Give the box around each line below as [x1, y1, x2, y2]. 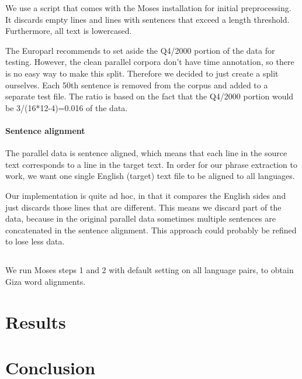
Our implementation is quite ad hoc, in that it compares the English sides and [5, 189, 286, 201]
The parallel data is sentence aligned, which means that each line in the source [5, 147, 287, 159]
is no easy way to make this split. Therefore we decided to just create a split [5, 67, 279, 79]
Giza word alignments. [5, 275, 86, 287]
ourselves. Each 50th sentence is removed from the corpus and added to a [5, 78, 268, 91]
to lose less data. [5, 235, 65, 247]
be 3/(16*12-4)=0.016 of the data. [5, 101, 128, 113]
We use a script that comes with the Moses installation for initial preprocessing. [5, 2, 291, 13]
